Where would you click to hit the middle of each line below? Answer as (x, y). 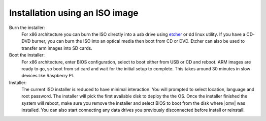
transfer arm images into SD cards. (57, 48)
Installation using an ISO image (74, 13)
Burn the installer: (27, 28)
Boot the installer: (27, 55)
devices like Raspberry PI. (48, 76)
